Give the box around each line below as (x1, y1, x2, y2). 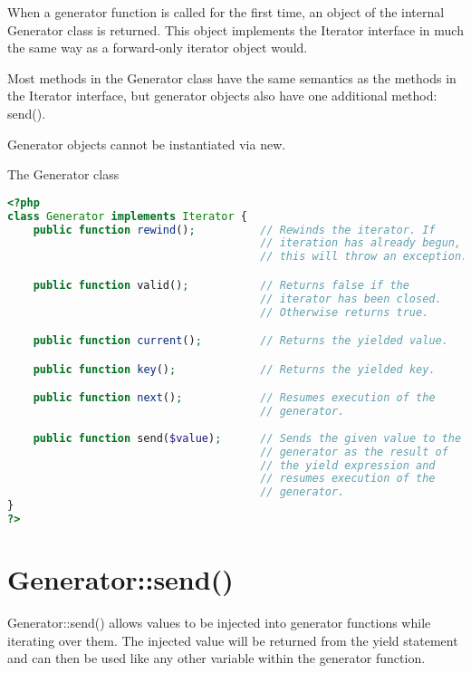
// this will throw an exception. (260, 250, 468, 264)
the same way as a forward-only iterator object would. (7, 38, 308, 57)
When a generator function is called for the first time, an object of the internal (7, 3, 445, 21)
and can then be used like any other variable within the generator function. (7, 649, 426, 668)
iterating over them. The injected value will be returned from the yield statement (7, 630, 458, 649)
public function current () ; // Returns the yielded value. (33, 334, 448, 348)
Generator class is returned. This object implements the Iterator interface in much (7, 20, 464, 39)
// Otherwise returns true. (260, 305, 429, 319)
